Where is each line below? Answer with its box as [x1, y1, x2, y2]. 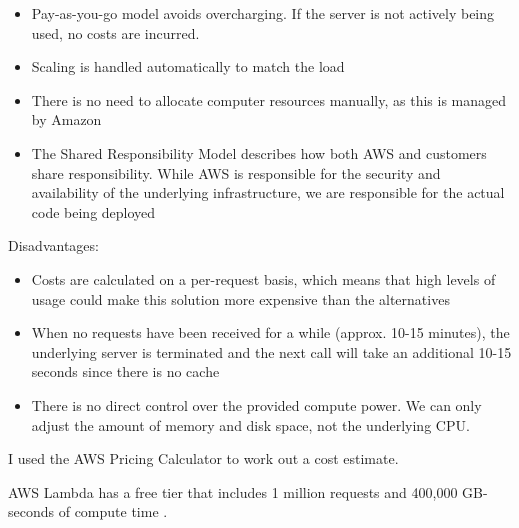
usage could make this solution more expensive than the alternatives [31, 288, 450, 309]
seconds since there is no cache [31, 361, 220, 382]
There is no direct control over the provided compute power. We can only [31, 394, 482, 415]
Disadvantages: [8, 235, 99, 256]
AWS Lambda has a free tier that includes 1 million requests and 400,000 [8, 481, 458, 502]
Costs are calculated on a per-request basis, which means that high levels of [31, 268, 496, 289]
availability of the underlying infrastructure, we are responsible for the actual [31, 182, 505, 203]
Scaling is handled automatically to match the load [31, 56, 345, 77]
